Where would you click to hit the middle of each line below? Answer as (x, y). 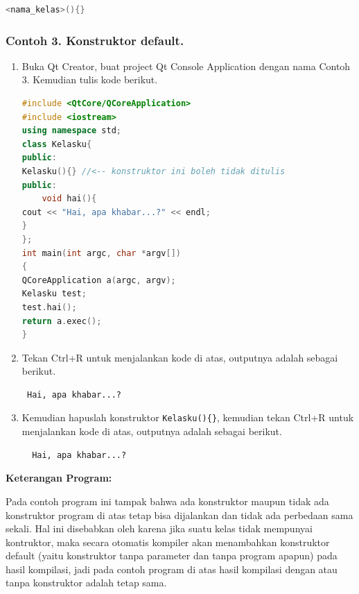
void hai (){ (69, 199)
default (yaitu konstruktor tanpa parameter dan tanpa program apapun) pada (172, 555)
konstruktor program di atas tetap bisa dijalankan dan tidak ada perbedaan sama (179, 515)
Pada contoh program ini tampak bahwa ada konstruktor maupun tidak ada (167, 501)
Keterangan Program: (59, 478)
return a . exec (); (62, 321)
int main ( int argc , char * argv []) (101, 253)
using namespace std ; (72, 131)
